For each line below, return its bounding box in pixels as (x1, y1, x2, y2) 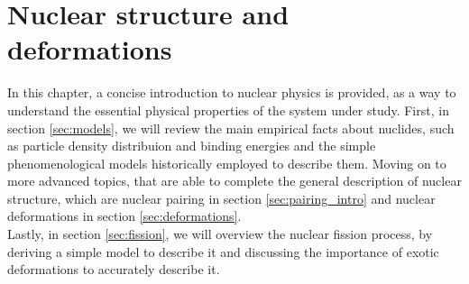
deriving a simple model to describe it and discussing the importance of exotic (7, 242, 439, 261)
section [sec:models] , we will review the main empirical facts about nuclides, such (7, 118, 455, 137)
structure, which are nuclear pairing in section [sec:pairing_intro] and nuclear (7, 188, 436, 207)
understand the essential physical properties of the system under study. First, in (7, 100, 449, 119)
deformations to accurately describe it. (7, 260, 220, 279)
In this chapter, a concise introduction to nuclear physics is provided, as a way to (7, 83, 456, 102)
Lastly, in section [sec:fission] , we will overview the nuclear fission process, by (7, 224, 433, 243)
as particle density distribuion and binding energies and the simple (7, 136, 376, 155)
